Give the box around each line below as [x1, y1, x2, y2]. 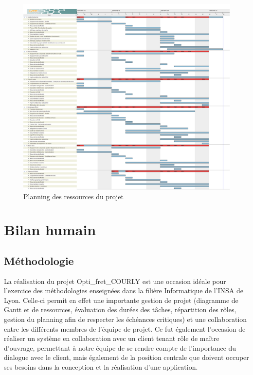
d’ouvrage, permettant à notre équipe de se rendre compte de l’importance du [4, 342, 236, 353]
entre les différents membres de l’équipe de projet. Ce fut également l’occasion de [4, 323, 246, 334]
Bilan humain [4, 220, 96, 240]
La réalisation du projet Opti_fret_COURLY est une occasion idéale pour [4, 276, 226, 286]
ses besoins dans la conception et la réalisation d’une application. [4, 362, 198, 372]
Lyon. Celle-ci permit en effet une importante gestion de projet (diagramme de [4, 295, 238, 305]
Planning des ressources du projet [23, 191, 124, 201]
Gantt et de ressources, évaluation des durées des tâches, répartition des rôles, [4, 304, 236, 315]
